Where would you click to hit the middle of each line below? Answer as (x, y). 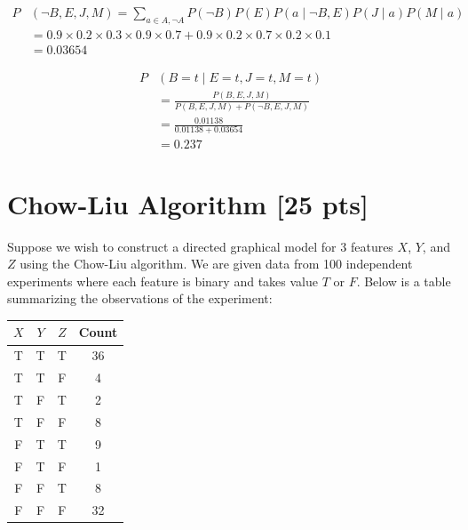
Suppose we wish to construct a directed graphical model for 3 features (200, 246)
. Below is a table (404, 281)
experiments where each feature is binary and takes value (163, 281)
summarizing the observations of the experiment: (140, 298)
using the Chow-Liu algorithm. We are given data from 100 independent (216, 264)
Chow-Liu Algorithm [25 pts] (188, 203)
